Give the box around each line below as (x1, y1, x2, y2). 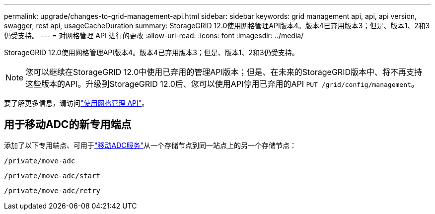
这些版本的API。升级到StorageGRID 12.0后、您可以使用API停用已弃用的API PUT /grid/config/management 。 (25, 79, 419, 89)
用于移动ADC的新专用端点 (4, 118, 132, 131)
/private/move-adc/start (4, 171, 100, 180)
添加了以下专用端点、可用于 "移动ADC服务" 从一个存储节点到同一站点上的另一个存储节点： (4, 141, 297, 149)
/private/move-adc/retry (4, 186, 100, 195)
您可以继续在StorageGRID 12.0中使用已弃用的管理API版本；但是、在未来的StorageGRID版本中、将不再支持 (25, 67, 423, 77)
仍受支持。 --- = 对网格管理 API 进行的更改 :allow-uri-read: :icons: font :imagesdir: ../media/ (4, 31, 304, 40)
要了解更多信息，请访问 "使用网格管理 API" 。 (4, 99, 149, 107)
